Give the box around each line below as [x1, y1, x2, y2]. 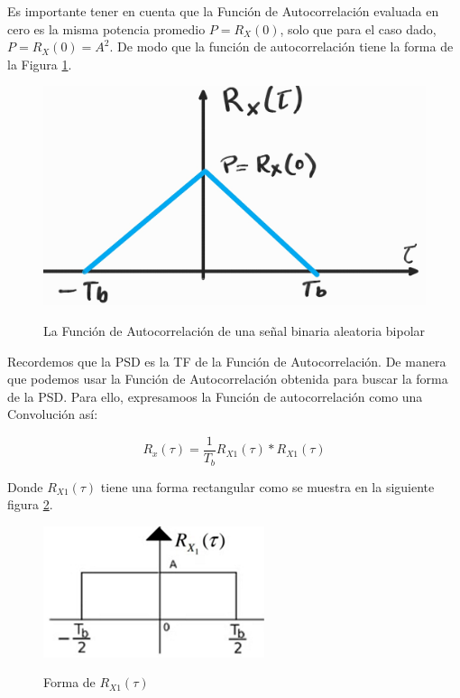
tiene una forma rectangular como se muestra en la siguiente [100, 477, 435, 496]
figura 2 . [7, 495, 53, 514]
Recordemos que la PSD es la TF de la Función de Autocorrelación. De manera [7, 351, 446, 370]
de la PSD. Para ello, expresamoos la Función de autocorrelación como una [7, 386, 423, 405]
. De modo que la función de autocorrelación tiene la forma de [109, 37, 454, 56]
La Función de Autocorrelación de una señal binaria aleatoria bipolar [43, 321, 426, 340]
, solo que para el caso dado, [280, 19, 437, 38]
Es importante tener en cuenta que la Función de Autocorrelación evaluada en [7, 2, 439, 20]
